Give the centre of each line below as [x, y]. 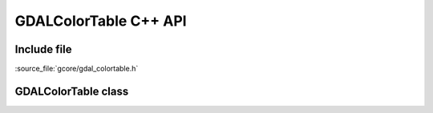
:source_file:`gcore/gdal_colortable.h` [77, 69]
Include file [43, 49]
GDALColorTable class [72, 91]
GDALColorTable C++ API [101, 21]
